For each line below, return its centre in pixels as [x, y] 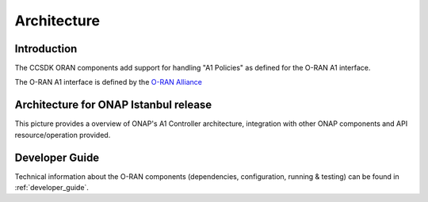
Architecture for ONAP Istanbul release [113, 105]
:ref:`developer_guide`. [52, 188]
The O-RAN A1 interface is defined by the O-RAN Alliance [108, 82]
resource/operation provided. [63, 135]
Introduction [46, 49]
